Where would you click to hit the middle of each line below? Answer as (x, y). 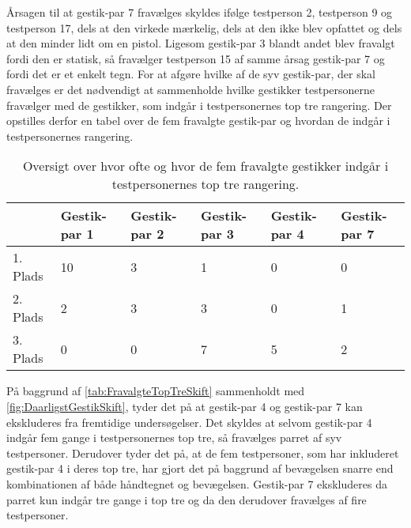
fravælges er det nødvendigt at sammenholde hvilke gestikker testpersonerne (191, 89)
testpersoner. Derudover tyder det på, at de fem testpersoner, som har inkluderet (203, 453)
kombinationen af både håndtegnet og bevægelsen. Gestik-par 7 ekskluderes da (197, 483)
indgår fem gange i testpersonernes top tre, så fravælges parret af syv (174, 437)
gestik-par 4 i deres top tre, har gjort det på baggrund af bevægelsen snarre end (200, 468)
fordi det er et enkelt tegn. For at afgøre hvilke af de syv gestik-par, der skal (191, 74)
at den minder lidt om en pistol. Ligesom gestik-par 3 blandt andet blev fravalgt (201, 43)
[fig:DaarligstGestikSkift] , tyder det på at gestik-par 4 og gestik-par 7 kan (185, 406)
